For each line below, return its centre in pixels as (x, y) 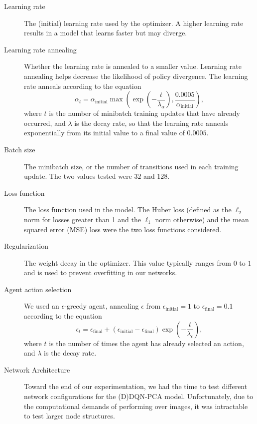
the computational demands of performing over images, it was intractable (136, 406)
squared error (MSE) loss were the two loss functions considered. (123, 229)
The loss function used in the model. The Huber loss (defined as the (128, 210)
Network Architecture (37, 369)
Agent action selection (38, 289)
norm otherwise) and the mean (202, 219)
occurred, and (45, 123)
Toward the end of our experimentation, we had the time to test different (136, 386)
